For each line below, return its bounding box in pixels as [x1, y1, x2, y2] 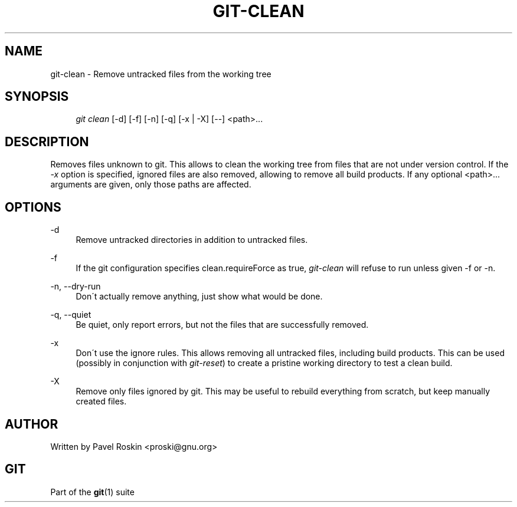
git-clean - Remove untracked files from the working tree [50, 68, 271, 79]
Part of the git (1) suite [50, 486, 135, 497]
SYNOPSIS [5, 89, 69, 104]
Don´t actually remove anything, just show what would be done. [76, 291, 323, 302]
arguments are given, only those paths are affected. [50, 179, 251, 190]
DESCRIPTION [5, 134, 89, 149]
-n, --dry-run [50, 281, 101, 292]
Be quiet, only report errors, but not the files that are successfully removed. [76, 320, 369, 330]
